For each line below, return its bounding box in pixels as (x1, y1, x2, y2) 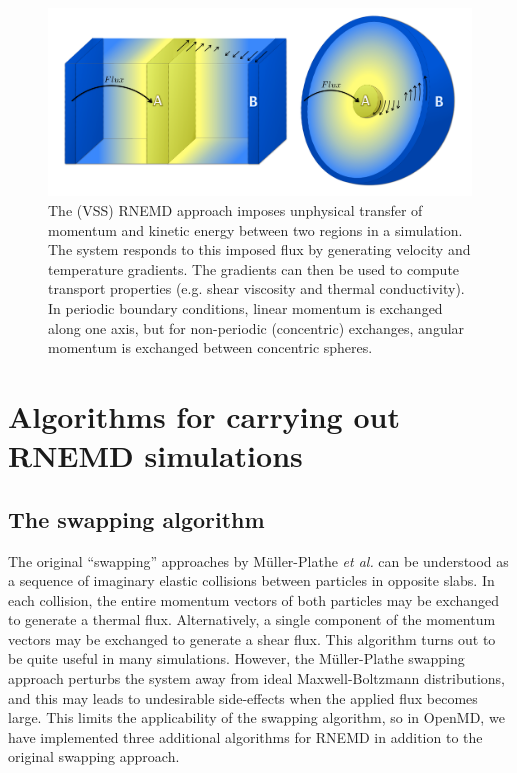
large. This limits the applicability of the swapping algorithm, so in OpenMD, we (8, 707, 505, 728)
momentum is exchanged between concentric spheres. (48, 337, 373, 358)
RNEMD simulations (8, 435, 303, 476)
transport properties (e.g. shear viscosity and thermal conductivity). (48, 278, 465, 299)
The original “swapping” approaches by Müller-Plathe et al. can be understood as (8, 550, 509, 571)
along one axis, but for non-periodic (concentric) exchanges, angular (48, 317, 465, 338)
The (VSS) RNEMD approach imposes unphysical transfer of (48, 199, 423, 220)
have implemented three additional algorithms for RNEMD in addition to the (8, 726, 483, 747)
